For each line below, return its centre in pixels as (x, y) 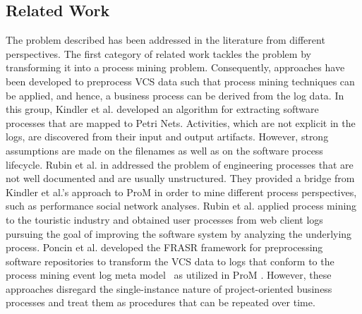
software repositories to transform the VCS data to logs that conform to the (170, 261)
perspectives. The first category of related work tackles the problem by (158, 53)
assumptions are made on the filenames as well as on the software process (164, 150)
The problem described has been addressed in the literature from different (165, 40)
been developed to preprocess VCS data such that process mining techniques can (180, 81)
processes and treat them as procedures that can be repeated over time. (161, 302)
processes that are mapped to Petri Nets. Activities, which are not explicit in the (181, 122)
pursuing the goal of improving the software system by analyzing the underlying (179, 233)
